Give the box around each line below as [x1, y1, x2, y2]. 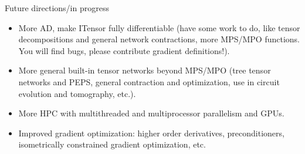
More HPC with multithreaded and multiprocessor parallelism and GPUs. [18, 107, 284, 119]
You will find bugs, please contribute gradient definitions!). [18, 44, 230, 56]
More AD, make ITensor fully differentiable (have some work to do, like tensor [18, 21, 300, 34]
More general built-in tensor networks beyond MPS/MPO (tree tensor [18, 64, 271, 76]
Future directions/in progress [5, 2, 109, 14]
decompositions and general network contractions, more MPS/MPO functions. [18, 33, 300, 45]
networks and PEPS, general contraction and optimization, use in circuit [18, 75, 280, 88]
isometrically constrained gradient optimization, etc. [18, 138, 206, 150]
